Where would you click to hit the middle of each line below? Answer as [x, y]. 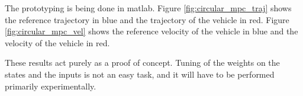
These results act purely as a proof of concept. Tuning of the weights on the [142, 63]
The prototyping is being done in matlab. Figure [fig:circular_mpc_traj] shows [148, 8]
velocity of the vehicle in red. [57, 42]
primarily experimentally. [51, 86]
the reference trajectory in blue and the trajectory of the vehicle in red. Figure [147, 19]
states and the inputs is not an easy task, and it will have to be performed [140, 74]
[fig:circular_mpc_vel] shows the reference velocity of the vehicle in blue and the [151, 31]
